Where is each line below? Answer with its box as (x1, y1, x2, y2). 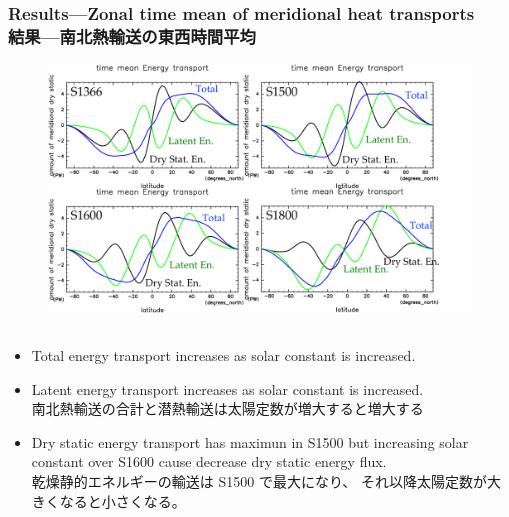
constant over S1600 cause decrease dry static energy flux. (31, 451, 387, 472)
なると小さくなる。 (59, 490, 186, 511)
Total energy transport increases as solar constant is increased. (31, 345, 416, 365)
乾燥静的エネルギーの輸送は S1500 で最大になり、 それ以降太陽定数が (31, 470, 488, 491)
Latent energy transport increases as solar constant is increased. (31, 378, 424, 399)
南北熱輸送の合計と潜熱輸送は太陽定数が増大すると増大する (31, 398, 424, 419)
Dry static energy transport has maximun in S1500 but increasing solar (31, 431, 469, 452)
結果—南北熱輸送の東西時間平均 (8, 23, 256, 48)
